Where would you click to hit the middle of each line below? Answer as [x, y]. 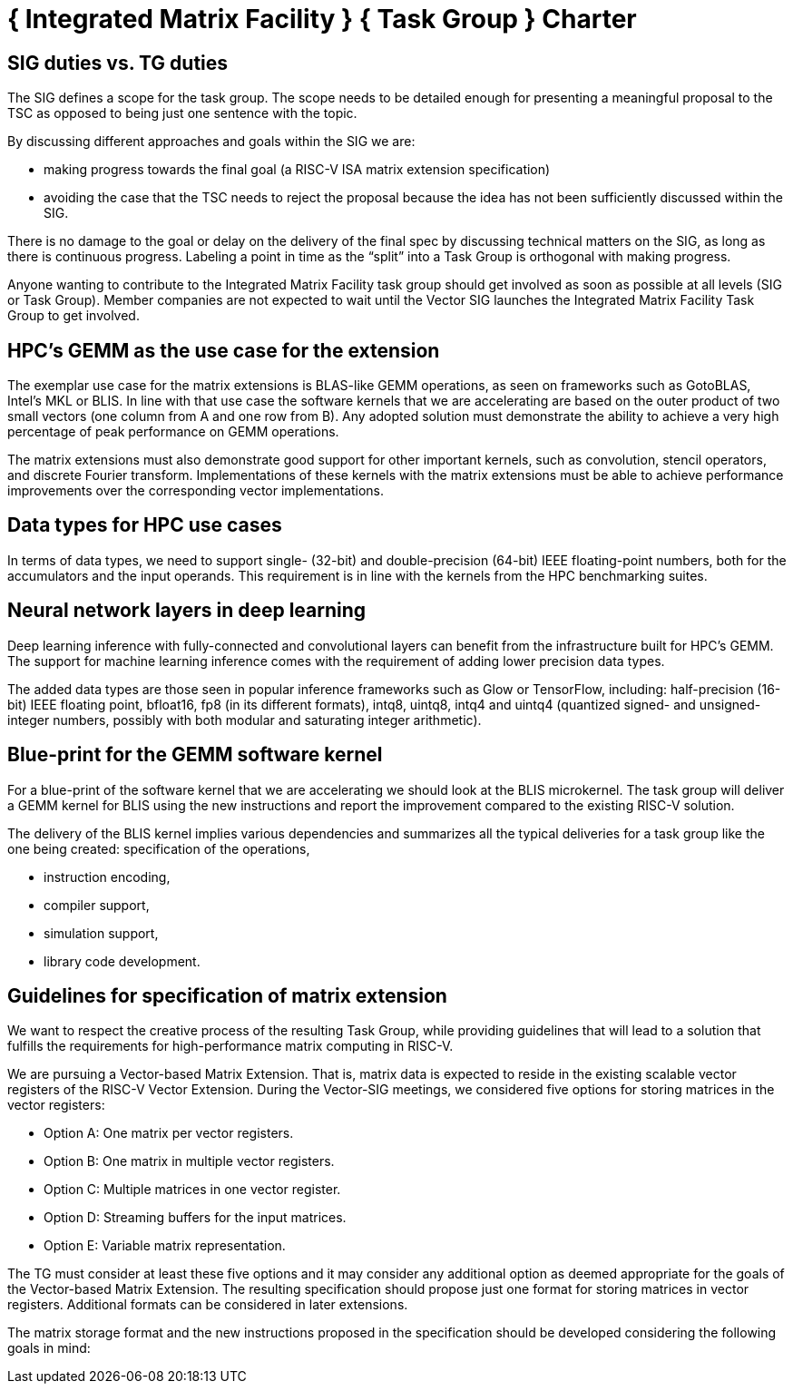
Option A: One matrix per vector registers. [169, 1133]
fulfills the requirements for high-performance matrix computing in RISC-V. [230, 1046]
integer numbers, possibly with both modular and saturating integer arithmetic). [245, 720]
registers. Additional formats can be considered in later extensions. [208, 1305]
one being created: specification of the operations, [159, 848]
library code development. [122, 961]
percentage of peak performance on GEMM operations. [173, 432]
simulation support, [101, 933]
